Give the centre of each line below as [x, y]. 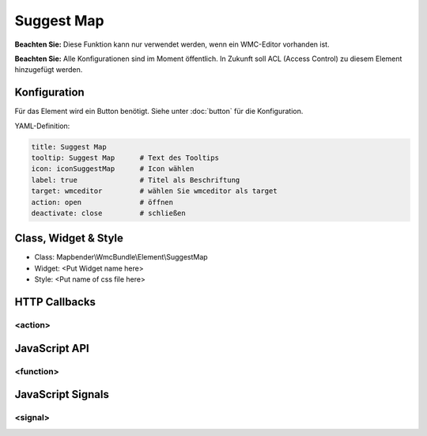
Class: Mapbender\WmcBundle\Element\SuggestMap [121, 257]
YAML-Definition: [42, 126]
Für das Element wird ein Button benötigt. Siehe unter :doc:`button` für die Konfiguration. [159, 112]
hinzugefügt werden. [49, 70]
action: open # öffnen [102, 202]
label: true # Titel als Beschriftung [136, 180]
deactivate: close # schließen [108, 213]
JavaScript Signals [62, 394]
